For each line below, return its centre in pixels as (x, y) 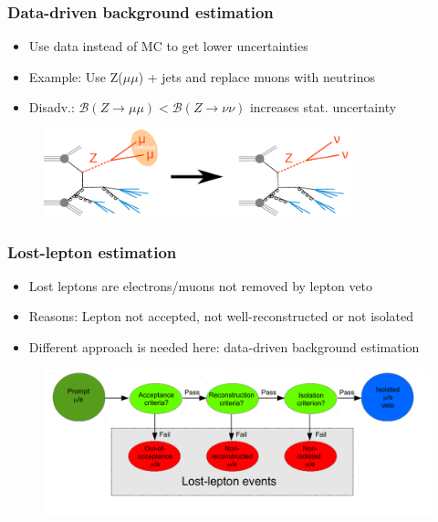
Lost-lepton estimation (92, 251)
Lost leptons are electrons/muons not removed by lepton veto (201, 285)
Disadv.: (52, 107)
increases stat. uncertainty (323, 107)
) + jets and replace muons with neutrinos (256, 76)
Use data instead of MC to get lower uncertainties (168, 46)
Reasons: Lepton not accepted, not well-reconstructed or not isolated (221, 316)
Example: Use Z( (76, 76)
